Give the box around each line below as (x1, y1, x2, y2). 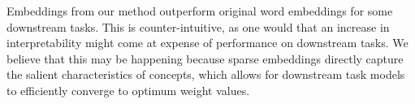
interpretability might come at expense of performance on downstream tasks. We (6, 34, 409, 51)
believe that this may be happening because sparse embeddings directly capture (6, 50, 404, 67)
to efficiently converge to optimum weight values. (6, 81, 250, 98)
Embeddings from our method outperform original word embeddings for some (6, 2, 393, 19)
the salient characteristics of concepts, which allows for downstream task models (6, 66, 405, 83)
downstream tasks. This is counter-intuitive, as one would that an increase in (6, 18, 390, 35)
